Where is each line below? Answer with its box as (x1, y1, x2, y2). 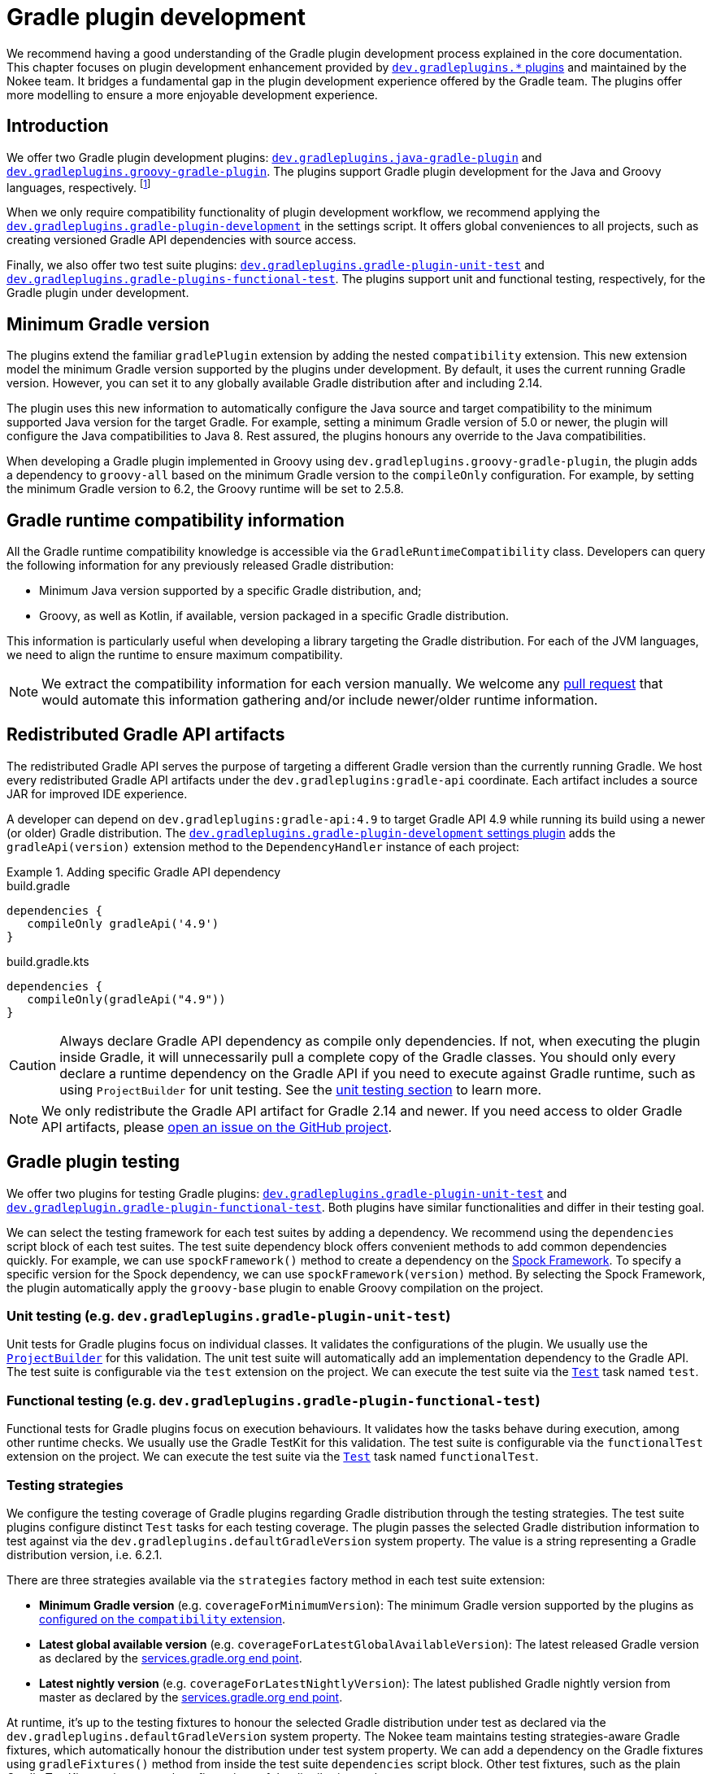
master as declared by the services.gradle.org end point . (39, 1689, 343, 1704)
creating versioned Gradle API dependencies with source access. (7, 233, 357, 247)
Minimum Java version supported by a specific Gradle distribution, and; (39, 583, 422, 597)
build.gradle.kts (7, 954, 89, 968)
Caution (9, 1056, 57, 1073)
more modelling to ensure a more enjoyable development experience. (7, 87, 378, 102)
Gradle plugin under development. (7, 286, 189, 300)
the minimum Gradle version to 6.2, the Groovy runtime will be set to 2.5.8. (7, 482, 404, 496)
